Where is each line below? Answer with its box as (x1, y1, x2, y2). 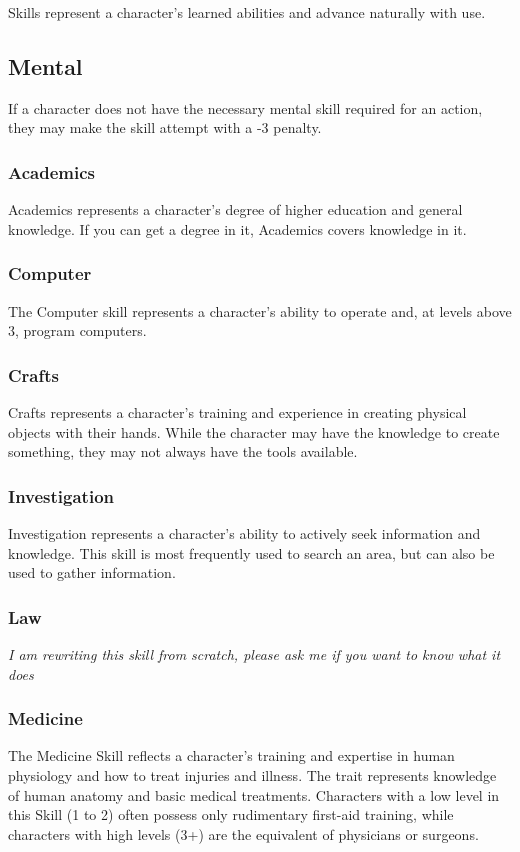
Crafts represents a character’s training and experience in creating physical (8, 402, 467, 423)
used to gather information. (8, 562, 176, 583)
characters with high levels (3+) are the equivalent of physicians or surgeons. (8, 823, 479, 844)
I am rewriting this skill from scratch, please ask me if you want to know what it (8, 644, 501, 665)
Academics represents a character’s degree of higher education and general (8, 199, 463, 220)
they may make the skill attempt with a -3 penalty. (8, 117, 322, 138)
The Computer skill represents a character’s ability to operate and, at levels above (8, 300, 512, 321)
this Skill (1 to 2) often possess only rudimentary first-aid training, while (8, 804, 454, 825)
